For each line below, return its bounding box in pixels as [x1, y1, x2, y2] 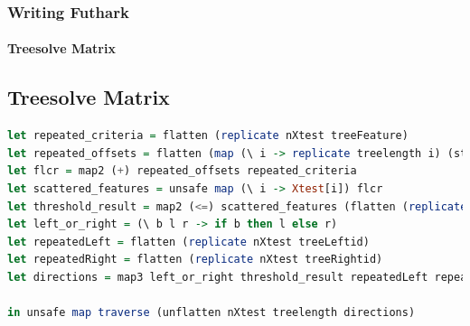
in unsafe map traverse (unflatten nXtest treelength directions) [7, 306, 416, 320]
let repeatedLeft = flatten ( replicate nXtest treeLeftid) [7, 235, 370, 248]
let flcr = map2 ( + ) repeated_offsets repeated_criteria [7, 164, 357, 178]
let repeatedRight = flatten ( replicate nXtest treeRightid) [7, 253, 383, 266]
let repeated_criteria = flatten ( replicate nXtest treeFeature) [7, 129, 409, 143]
